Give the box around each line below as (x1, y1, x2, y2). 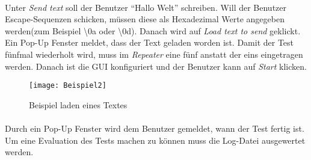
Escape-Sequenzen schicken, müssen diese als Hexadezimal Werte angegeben (5, 13, 285, 25)
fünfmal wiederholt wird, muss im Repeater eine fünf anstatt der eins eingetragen (5, 48, 303, 60)
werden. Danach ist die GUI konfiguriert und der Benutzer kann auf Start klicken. (5, 60, 307, 72)
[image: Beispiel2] (29, 81, 106, 90)
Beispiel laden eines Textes (29, 98, 128, 111)
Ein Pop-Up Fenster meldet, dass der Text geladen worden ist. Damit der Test (5, 36, 294, 49)
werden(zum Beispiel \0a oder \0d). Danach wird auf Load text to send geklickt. (5, 24, 301, 37)
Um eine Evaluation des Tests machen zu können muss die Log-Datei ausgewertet (5, 134, 306, 146)
